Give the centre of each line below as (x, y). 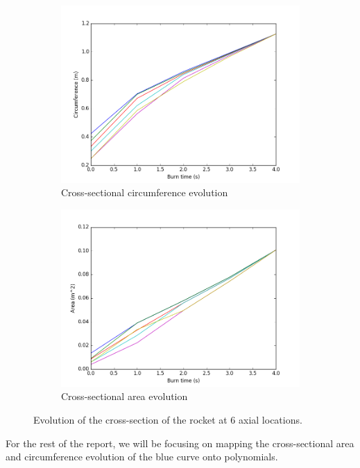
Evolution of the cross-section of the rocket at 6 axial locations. (168, 420)
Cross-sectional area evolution (125, 396)
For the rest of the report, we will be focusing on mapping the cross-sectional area (180, 443)
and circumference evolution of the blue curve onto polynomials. (142, 457)
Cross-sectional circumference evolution (145, 192)
